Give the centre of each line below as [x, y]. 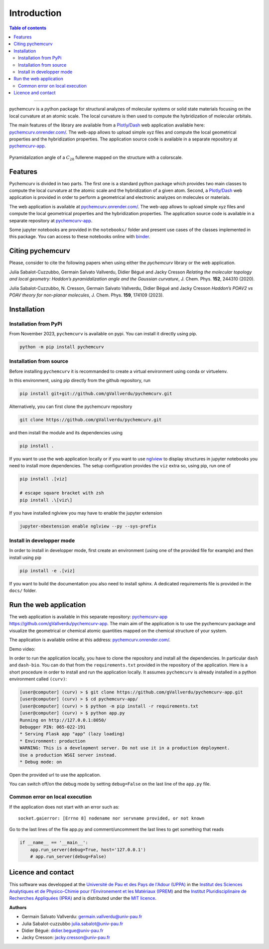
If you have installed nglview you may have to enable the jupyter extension [86, 513]
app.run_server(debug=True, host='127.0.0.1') [88, 850]
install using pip [25, 557]
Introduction [35, 13]
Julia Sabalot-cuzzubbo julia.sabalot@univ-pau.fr [72, 924]
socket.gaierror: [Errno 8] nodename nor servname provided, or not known [111, 818]
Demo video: [22, 649]
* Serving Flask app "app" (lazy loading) [72, 734]
